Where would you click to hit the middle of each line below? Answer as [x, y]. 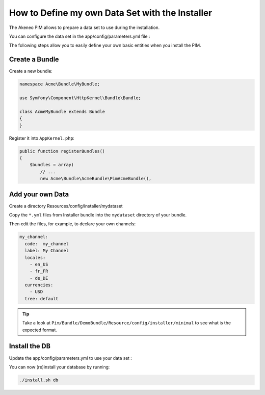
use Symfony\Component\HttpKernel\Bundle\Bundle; [80, 98]
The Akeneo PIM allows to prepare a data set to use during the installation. [84, 27]
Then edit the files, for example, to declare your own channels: [72, 224]
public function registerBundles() [62, 151]
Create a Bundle [34, 60]
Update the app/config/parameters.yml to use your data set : [70, 358]
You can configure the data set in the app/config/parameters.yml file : [79, 36]
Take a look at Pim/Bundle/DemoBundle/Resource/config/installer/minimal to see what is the [127, 323]
